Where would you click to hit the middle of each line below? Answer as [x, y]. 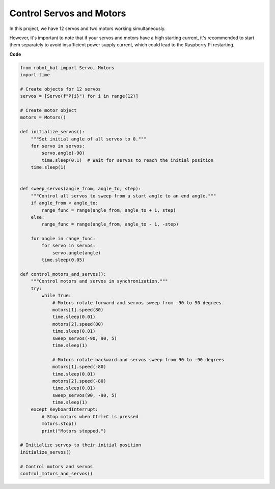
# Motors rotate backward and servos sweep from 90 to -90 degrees [138, 359]
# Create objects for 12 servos [61, 89]
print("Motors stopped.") [74, 431]
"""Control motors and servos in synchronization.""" [99, 281]
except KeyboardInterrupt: [65, 409]
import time [35, 75]
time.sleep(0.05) [63, 260]
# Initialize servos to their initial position [80, 445]
